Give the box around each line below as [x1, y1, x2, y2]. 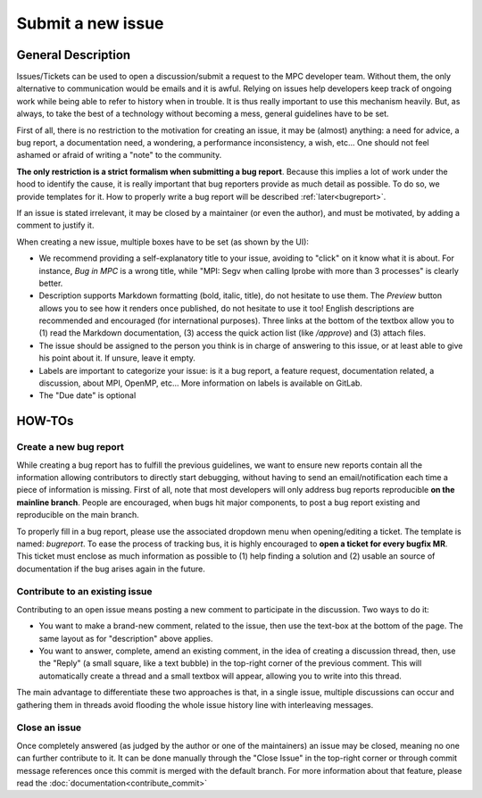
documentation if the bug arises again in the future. [16, 563, 205, 574]
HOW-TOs [16, 413, 74, 428]
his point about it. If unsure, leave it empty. [38, 353, 196, 363]
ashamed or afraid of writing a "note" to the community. [16, 150, 222, 161]
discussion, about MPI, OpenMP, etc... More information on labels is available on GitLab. [38, 378, 363, 388]
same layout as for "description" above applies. [38, 633, 213, 644]
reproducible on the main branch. [16, 510, 140, 520]
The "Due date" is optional [38, 390, 137, 401]
